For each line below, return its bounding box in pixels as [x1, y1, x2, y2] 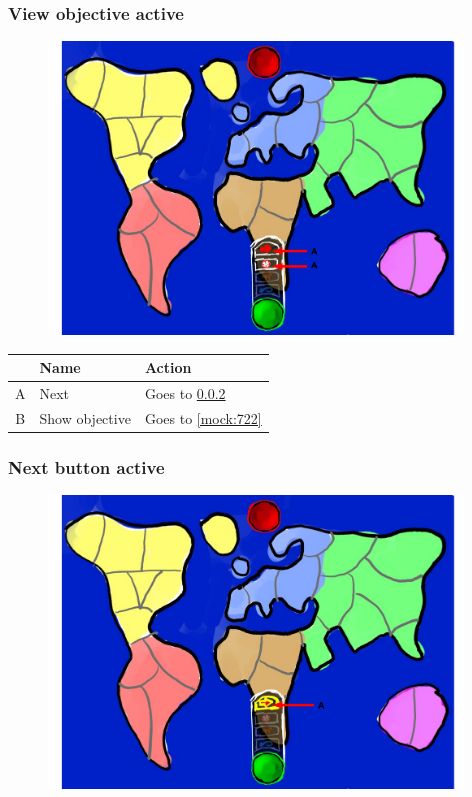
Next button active [8, 454, 165, 479]
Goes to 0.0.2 [144, 382, 226, 403]
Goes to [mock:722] [144, 407, 262, 428]
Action [144, 357, 192, 378]
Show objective [39, 407, 131, 428]
